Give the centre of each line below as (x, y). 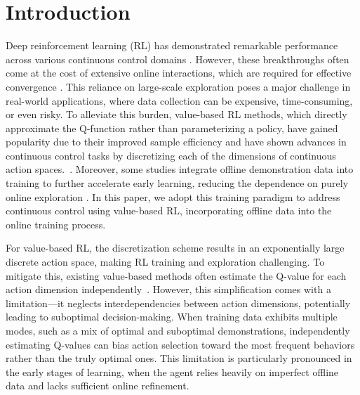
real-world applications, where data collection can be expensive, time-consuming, (179, 100)
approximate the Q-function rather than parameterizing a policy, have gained (172, 128)
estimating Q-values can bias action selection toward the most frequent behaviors (180, 344)
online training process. (56, 224)
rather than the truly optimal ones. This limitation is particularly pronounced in (179, 358)
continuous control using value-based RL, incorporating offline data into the (169, 211)
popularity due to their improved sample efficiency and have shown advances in (176, 142)
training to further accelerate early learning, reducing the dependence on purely (177, 183)
